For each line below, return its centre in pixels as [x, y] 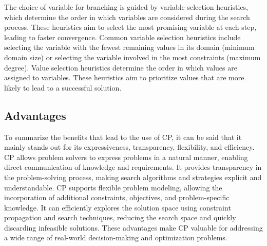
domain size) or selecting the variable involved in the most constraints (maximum [132, 57]
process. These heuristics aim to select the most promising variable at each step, [130, 27]
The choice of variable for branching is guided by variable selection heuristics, [126, 7]
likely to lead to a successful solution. [63, 87]
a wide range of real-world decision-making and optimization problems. [116, 238]
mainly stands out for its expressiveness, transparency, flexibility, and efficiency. [129, 147]
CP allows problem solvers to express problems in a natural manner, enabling [126, 157]
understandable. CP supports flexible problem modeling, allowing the [113, 187]
